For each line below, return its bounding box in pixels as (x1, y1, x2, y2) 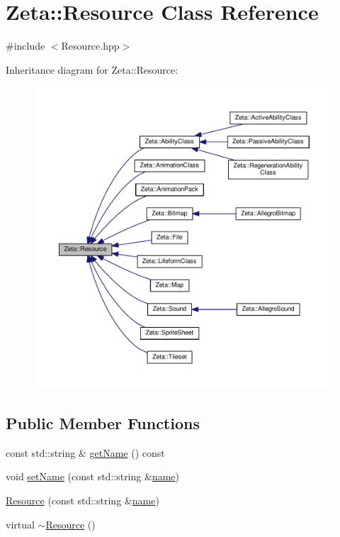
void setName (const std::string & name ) (6, 469, 179, 484)
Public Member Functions (6, 411, 200, 433)
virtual (6, 516, 35, 531)
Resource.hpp (61, 38, 120, 53)
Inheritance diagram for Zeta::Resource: (6, 62, 178, 77)
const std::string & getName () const (6, 445, 165, 460)
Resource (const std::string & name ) (6, 492, 159, 507)
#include (6, 38, 45, 53)
